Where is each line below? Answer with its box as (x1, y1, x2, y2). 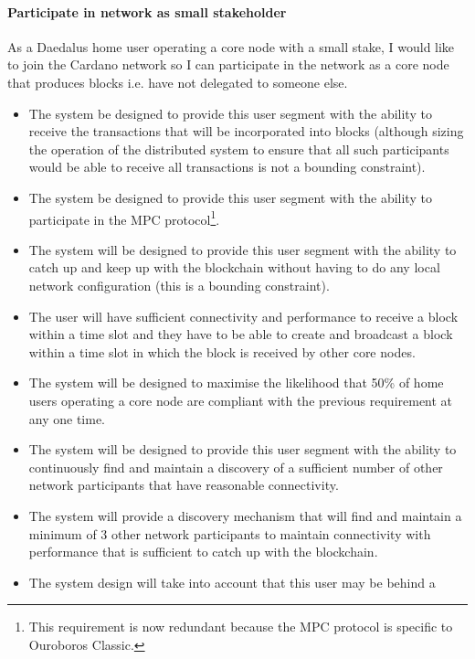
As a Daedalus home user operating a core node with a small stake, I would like (7, 37, 455, 56)
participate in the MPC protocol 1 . (28, 207, 220, 229)
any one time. (28, 409, 106, 428)
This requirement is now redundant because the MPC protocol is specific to (28, 617, 453, 636)
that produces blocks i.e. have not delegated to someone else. (7, 72, 348, 91)
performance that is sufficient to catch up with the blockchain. (28, 542, 378, 561)
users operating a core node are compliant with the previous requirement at (28, 390, 453, 409)
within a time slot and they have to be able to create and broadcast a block (28, 324, 453, 344)
